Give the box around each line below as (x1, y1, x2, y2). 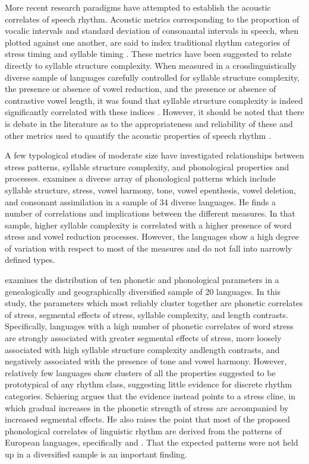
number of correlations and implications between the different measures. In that (5, 207, 295, 220)
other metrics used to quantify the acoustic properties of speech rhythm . (5, 129, 271, 141)
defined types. (5, 253, 55, 266)
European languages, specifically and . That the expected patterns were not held (5, 436, 298, 449)
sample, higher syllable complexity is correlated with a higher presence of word (5, 218, 292, 231)
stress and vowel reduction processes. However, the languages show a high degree (5, 230, 299, 243)
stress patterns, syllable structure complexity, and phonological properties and (5, 160, 289, 173)
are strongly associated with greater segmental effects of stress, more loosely (5, 332, 282, 344)
